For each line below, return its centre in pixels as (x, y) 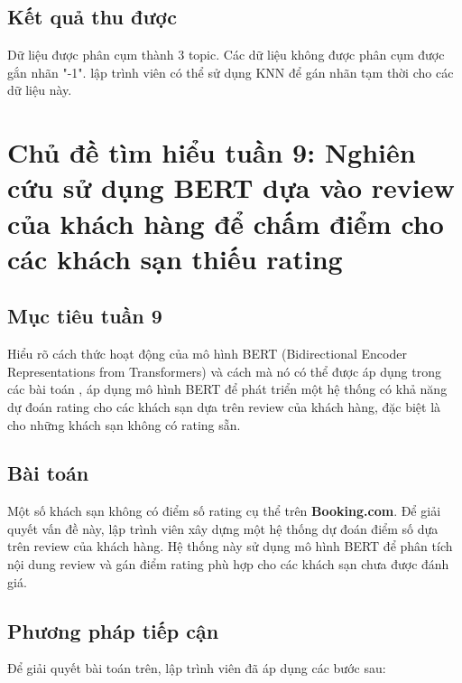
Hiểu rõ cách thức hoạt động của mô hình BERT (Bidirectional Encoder (207, 354)
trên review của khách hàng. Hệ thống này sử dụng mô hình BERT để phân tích (230, 546)
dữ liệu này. (40, 90)
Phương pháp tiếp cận (113, 630)
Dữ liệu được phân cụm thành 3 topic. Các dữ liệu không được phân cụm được (226, 55)
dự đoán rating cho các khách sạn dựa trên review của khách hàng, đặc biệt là (224, 406)
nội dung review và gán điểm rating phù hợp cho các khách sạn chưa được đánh (228, 564)
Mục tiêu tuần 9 (85, 316)
